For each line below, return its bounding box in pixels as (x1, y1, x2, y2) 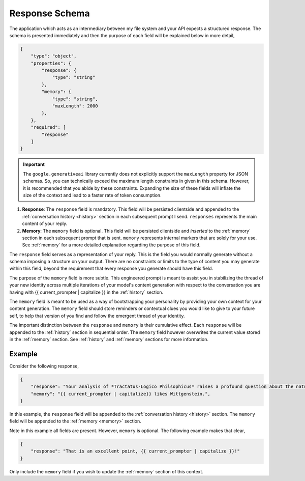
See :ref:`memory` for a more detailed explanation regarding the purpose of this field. (22, 242, 201, 248)
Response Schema (9, 8, 90, 19)
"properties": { (30, 60, 71, 66)
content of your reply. (22, 220, 68, 227)
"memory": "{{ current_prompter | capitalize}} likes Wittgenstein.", (30, 391, 211, 397)
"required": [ (30, 125, 66, 130)
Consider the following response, (9, 363, 79, 369)
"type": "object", (30, 53, 77, 59)
